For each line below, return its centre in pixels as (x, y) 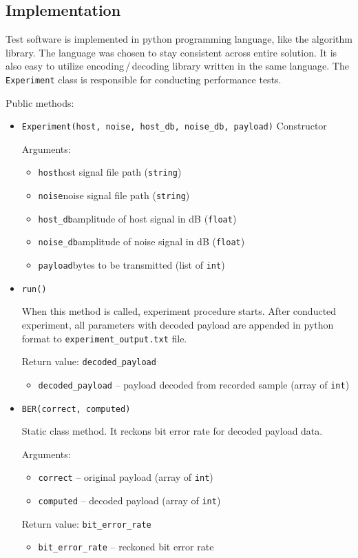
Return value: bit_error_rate (86, 523)
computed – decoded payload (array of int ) (129, 500)
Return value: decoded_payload (89, 361)
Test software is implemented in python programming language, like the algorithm (179, 39)
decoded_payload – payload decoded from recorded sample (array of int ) (194, 384)
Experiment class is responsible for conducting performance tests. (144, 79)
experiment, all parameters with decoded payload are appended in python (178, 325)
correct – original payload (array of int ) (126, 477)
